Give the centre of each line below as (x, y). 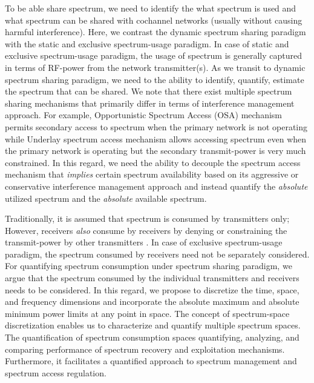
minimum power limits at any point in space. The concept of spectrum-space (147, 313)
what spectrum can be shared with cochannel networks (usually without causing (154, 20)
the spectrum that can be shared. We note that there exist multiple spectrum (149, 91)
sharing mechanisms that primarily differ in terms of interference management (150, 103)
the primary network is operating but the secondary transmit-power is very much (155, 151)
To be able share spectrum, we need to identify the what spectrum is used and (151, 8)
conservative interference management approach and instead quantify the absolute (156, 186)
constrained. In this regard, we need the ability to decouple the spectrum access (153, 162)
